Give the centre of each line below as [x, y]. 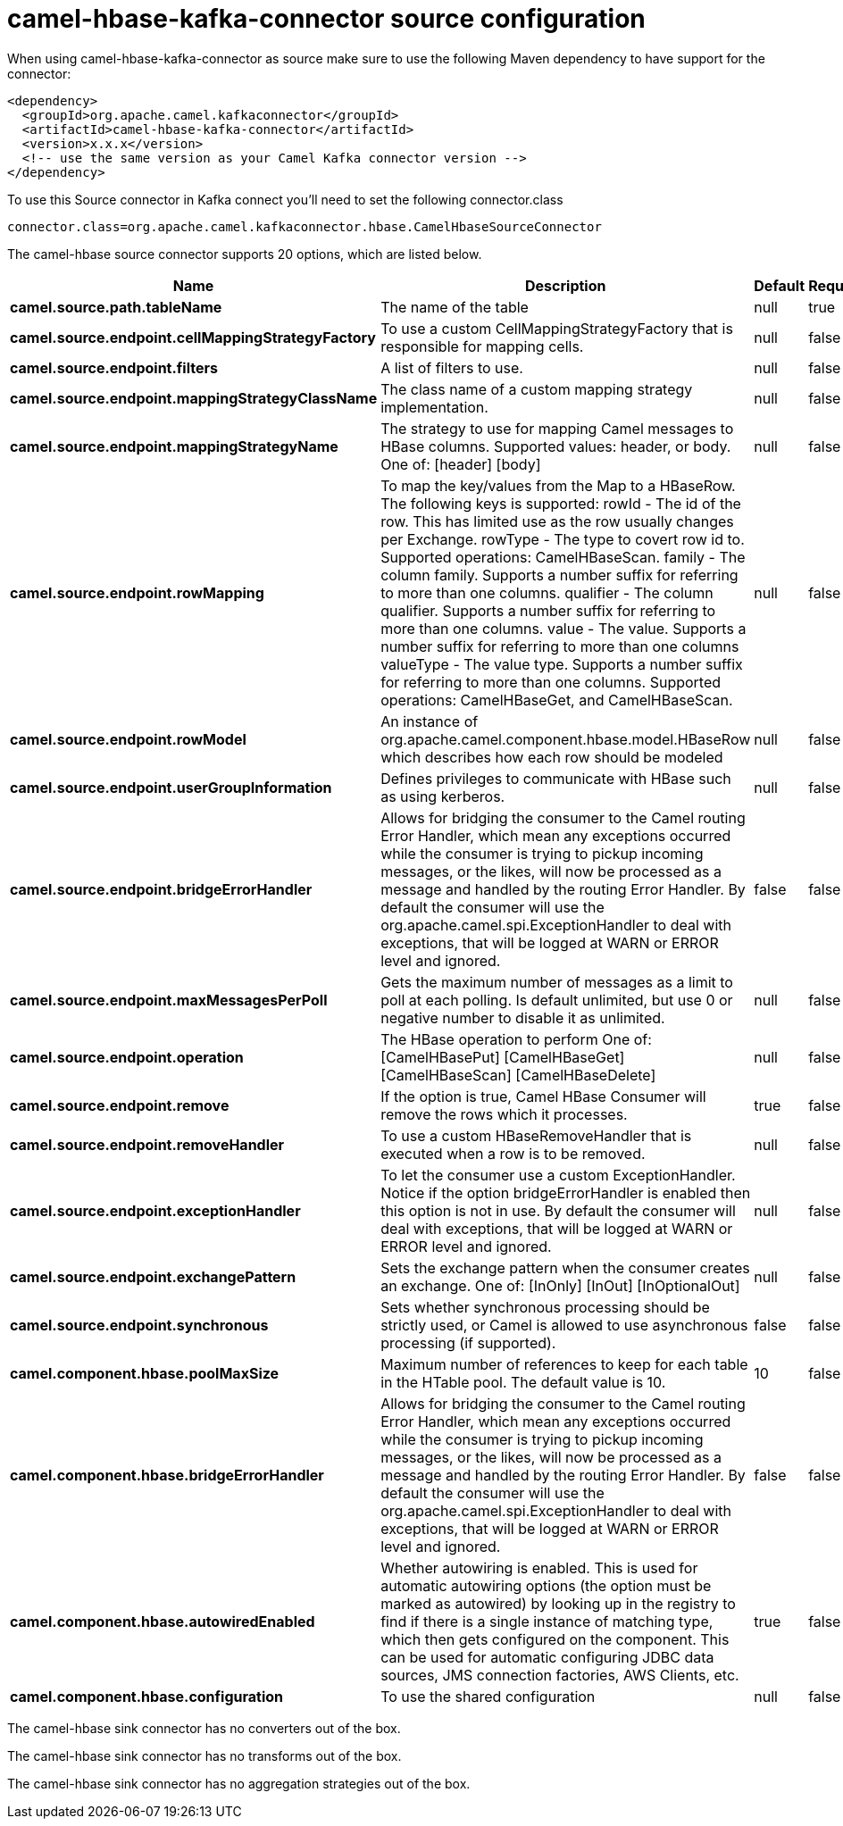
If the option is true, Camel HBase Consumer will [543, 1096]
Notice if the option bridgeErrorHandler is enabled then [566, 1192]
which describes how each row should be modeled [552, 757]
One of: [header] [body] [461, 464]
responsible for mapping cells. [482, 346]
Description [566, 285]
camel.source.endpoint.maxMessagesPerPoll [169, 1000]
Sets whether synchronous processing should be [545, 1307]
